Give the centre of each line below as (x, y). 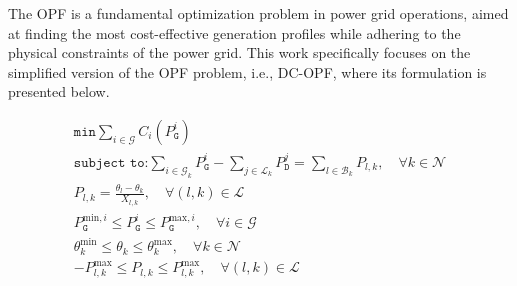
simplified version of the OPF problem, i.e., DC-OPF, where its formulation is (247, 71)
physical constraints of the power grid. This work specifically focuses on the (239, 52)
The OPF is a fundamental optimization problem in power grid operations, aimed (258, 13)
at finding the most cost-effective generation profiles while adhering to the (234, 32)
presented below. (59, 91)
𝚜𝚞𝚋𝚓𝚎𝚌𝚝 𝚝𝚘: (111, 162)
